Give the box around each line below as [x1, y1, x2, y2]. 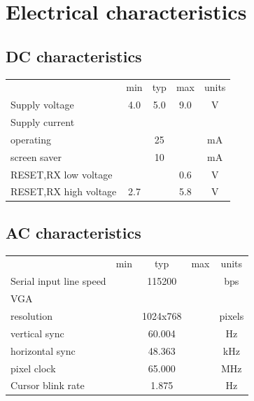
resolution [10, 308, 53, 323]
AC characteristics [6, 221, 141, 243]
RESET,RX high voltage [10, 184, 117, 199]
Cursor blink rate [10, 378, 85, 393]
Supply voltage [10, 97, 74, 112]
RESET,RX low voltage [10, 167, 113, 181]
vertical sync [10, 325, 64, 340]
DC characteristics [6, 45, 142, 66]
